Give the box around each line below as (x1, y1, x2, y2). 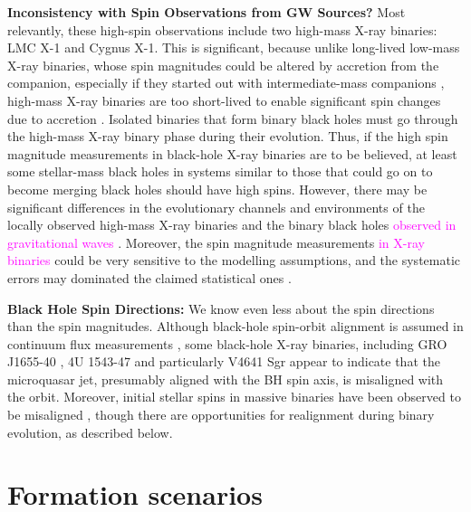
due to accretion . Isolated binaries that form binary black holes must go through (7, 109, 458, 128)
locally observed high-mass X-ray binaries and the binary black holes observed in (7, 215, 457, 234)
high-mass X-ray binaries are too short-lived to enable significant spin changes (7, 90, 441, 109)
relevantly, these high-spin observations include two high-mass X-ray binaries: (7, 20, 437, 39)
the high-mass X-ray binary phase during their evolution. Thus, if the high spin (7, 127, 448, 146)
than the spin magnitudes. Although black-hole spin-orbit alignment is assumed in (7, 317, 464, 336)
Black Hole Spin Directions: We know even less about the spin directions (7, 299, 435, 318)
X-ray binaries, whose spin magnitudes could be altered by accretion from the (7, 55, 439, 74)
